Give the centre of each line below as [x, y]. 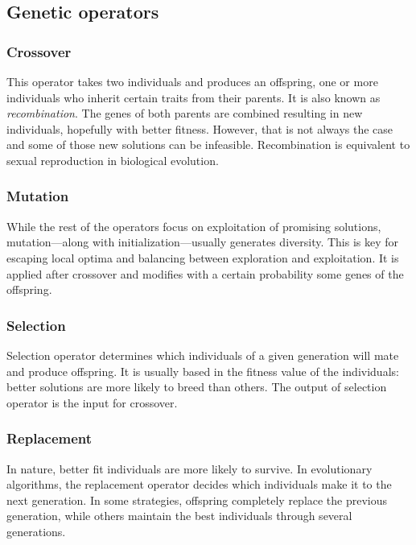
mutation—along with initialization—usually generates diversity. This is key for [203, 242]
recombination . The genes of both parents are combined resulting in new [185, 113]
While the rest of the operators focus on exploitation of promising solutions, [194, 226]
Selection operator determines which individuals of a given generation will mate [203, 355]
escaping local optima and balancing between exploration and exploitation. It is [203, 257]
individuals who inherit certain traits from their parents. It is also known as [194, 97]
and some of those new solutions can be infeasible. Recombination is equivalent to [208, 145]
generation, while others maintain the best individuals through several [179, 516]
